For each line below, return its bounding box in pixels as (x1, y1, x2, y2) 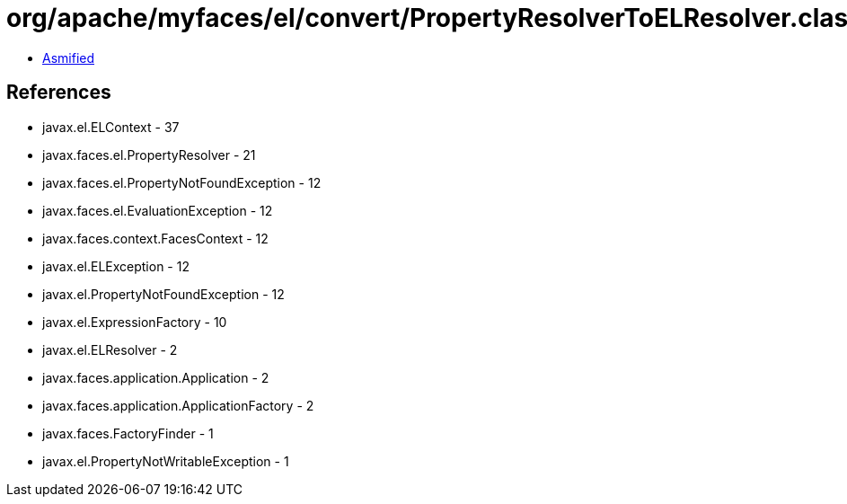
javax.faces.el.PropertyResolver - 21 (42, 146, 256, 163)
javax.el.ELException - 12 (42, 258, 190, 274)
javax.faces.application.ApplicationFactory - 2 (42, 397, 314, 413)
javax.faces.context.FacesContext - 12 (42, 230, 269, 246)
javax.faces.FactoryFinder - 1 (42, 425, 214, 441)
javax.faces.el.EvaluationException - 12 (42, 202, 273, 218)
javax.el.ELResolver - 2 (42, 341, 178, 358)
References (6, 81, 111, 104)
